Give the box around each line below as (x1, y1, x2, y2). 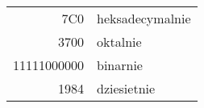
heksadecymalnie (97, 9, 191, 27)
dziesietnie (97, 79, 156, 98)
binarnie (97, 56, 143, 74)
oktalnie (97, 32, 142, 51)
